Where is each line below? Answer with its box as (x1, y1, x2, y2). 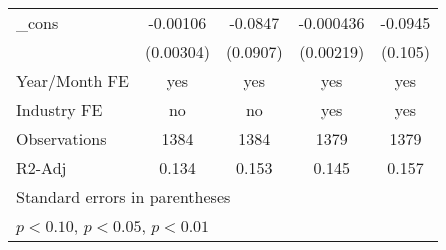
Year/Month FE (16, 69, 129, 92)
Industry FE (16, 98, 103, 121)
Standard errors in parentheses (16, 185, 231, 208)
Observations (16, 127, 107, 150)
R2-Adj (16, 156, 67, 179)
